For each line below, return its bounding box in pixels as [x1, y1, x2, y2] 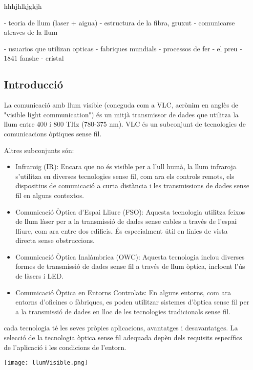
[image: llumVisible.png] [4, 359, 88, 367]
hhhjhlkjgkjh [4, 1, 42, 11]
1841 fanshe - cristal [4, 53, 64, 63]
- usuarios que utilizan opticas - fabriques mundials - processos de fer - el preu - [4, 43, 242, 53]
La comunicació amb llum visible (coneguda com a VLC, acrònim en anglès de [4, 100, 238, 110]
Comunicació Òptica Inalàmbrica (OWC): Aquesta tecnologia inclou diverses [15, 251, 245, 261]
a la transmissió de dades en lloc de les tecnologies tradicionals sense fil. [15, 306, 231, 316]
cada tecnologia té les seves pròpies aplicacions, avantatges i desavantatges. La [4, 323, 238, 333]
